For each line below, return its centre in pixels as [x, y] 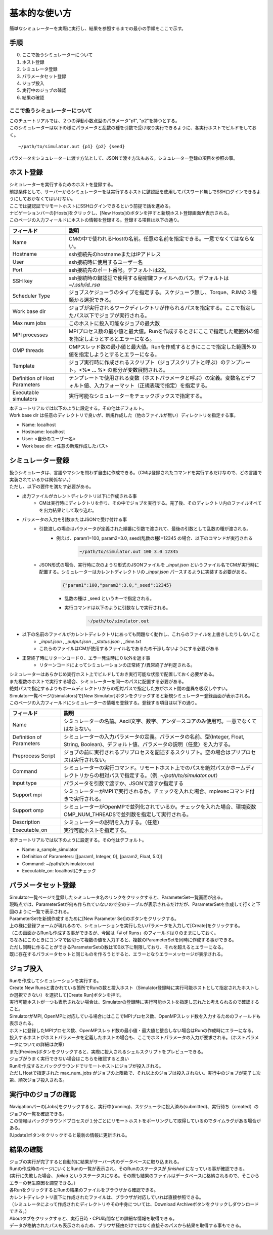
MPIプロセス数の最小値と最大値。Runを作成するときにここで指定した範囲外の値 [164, 331]
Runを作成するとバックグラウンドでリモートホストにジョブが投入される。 [86, 1066]
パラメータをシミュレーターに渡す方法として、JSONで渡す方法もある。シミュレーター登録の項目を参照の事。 [124, 158]
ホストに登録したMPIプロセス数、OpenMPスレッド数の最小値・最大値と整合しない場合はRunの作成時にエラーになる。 [133, 1030]
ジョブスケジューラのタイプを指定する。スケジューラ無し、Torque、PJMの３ [160, 292]
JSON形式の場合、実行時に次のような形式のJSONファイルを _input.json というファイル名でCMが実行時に [149, 564]
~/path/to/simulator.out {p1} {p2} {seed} [72, 147]
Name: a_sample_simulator [50, 849]
